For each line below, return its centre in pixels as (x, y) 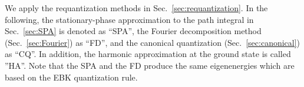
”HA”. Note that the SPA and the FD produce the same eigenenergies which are (150, 65)
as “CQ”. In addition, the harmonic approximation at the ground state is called (148, 54)
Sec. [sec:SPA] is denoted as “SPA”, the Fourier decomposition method (133, 31)
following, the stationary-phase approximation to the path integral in (129, 19)
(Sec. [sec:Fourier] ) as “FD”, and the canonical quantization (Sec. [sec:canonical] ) (153, 42)
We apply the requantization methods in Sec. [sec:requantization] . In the (136, 8)
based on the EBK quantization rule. (71, 77)
